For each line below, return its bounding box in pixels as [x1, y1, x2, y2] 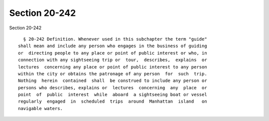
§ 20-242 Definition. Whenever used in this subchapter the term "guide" [23, 36, 207, 42]
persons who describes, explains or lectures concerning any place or [18, 85, 207, 90]
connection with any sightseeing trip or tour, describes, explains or [18, 57, 207, 63]
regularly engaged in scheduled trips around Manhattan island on [18, 99, 207, 104]
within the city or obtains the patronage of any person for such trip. [18, 71, 207, 76]
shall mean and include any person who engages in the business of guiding [18, 43, 207, 49]
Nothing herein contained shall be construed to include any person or [18, 78, 207, 84]
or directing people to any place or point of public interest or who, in [18, 50, 207, 56]
